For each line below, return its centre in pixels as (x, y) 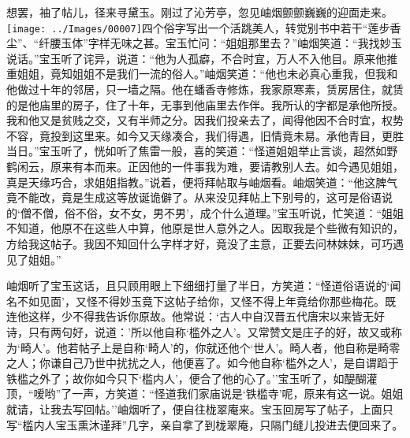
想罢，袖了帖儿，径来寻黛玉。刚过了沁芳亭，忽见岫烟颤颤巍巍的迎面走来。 (199, 12)
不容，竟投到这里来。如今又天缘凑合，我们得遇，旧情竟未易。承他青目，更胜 (205, 135)
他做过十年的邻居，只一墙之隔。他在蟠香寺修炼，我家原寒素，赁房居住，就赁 (205, 89)
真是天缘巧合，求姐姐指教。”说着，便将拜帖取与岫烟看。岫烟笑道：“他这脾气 (202, 182)
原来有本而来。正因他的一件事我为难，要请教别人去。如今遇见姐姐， (227, 166)
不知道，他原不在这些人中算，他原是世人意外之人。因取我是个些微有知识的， (205, 228)
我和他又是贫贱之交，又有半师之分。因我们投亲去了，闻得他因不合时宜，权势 (205, 120)
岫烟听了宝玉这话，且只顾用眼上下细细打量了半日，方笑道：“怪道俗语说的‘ (198, 286)
